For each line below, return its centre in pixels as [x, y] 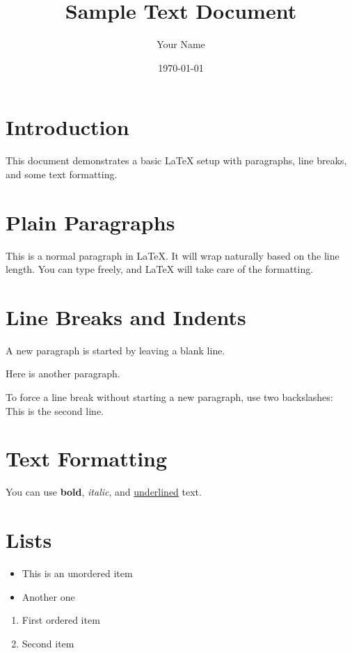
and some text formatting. [62, 174]
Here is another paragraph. [63, 373]
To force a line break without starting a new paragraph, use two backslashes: [169, 397]
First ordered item [61, 620]
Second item [48, 643]
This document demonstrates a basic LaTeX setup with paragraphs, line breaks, [176, 160]
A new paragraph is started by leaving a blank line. [115, 350]
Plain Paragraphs [90, 222]
